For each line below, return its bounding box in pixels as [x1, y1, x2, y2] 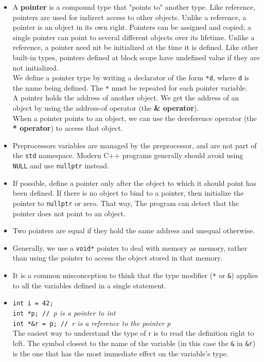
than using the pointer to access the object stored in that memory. [12, 252, 222, 263]
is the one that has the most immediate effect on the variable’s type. [12, 348, 228, 358]
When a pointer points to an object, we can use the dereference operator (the [12, 112, 257, 123]
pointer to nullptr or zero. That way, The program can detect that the [12, 197, 239, 208]
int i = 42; [12, 300, 54, 307]
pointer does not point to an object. [12, 208, 126, 218]
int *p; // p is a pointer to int [12, 307, 116, 318]
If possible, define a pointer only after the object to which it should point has [12, 177, 257, 188]
